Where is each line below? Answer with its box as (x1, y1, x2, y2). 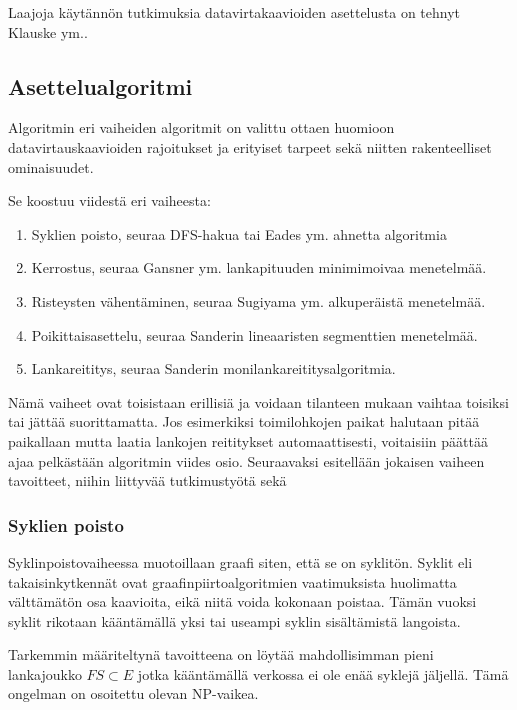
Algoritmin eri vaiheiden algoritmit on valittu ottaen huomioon (8, 117, 395, 138)
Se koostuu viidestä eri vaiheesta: (8, 190, 211, 211)
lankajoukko (8, 663, 82, 684)
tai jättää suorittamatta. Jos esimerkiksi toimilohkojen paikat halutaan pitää (8, 411, 480, 432)
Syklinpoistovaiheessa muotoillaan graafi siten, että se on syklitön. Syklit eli (8, 551, 473, 572)
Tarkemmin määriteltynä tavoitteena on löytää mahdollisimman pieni (8, 644, 434, 665)
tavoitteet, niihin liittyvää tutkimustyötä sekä (8, 470, 287, 491)
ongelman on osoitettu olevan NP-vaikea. (8, 683, 259, 704)
